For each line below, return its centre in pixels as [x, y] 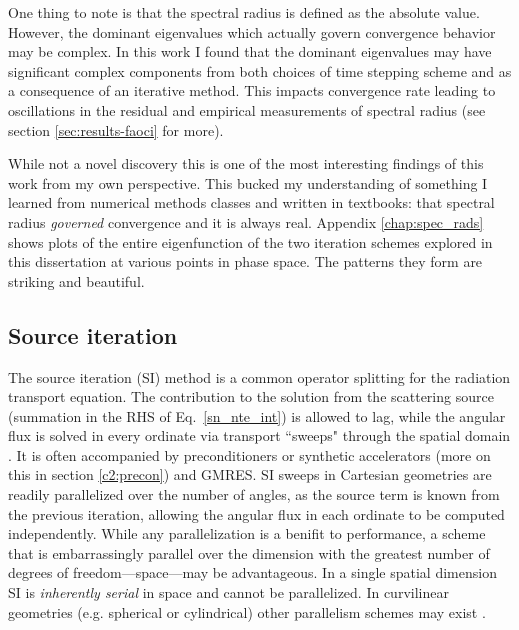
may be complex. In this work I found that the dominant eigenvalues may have [250, 51]
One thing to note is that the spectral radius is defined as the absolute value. [244, 12]
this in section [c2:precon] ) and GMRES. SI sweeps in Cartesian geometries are [250, 474]
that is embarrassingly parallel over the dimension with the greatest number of [249, 552]
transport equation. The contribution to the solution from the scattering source [251, 396]
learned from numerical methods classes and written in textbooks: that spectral [251, 202]
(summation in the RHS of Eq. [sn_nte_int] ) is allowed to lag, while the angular [257, 415]
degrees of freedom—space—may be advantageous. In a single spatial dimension [252, 572]
